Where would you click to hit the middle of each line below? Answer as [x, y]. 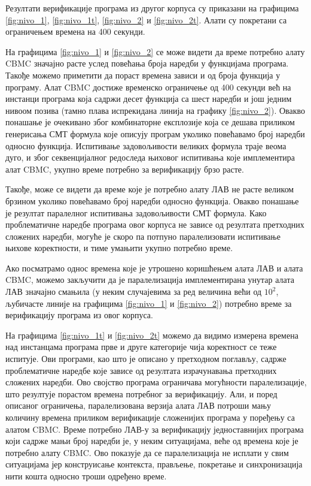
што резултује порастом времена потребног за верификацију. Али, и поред [141, 393]
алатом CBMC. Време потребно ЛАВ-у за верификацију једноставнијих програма [155, 429]
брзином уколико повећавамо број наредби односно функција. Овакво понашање [152, 200]
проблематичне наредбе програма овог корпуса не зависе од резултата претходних [155, 224]
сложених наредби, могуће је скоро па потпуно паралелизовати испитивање [143, 236]
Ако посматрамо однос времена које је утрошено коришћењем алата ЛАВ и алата [154, 268]
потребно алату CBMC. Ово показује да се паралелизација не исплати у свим [147, 452]
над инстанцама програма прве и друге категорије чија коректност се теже [141, 347]
